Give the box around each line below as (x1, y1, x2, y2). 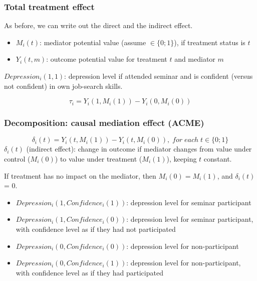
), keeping (166, 154, 197, 164)
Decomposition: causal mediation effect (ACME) (4, 116, 204, 129)
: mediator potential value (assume (40, 37, 146, 47)
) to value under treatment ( (55, 154, 142, 164)
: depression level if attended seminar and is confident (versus (64, 71, 253, 81)
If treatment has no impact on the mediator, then (4, 170, 156, 181)
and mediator (174, 54, 215, 64)
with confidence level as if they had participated (16, 267, 163, 277)
